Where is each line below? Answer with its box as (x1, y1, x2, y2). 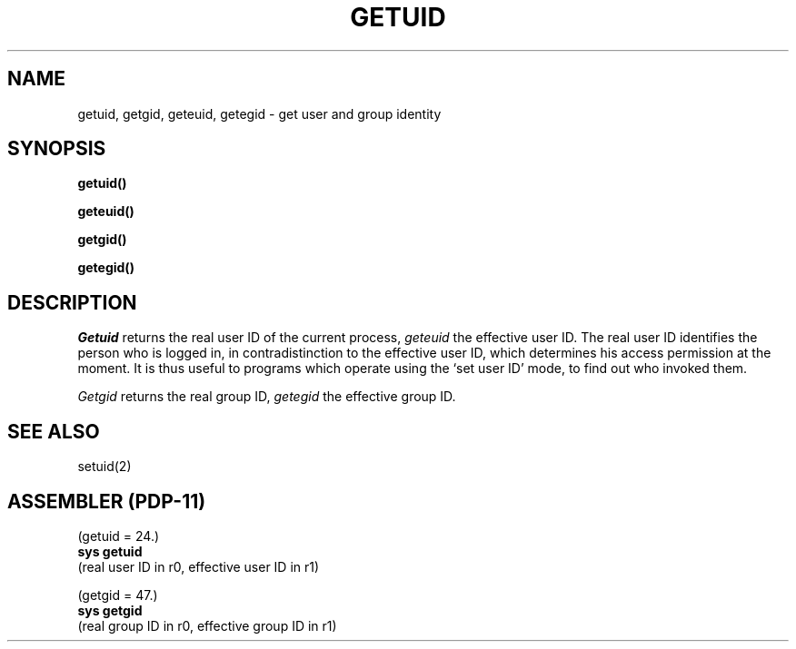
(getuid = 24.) (77, 527, 160, 544)
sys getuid (77, 543, 143, 559)
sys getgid (77, 602, 143, 618)
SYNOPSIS (7, 137, 106, 161)
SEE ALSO (7, 419, 100, 443)
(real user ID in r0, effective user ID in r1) (77, 558, 320, 575)
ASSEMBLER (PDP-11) (7, 489, 206, 513)
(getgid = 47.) (77, 586, 158, 603)
